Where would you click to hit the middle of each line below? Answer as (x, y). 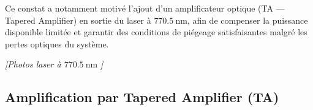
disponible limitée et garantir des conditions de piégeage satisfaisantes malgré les (156, 32)
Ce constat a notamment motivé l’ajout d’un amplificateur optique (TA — (145, 8)
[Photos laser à (33, 64)
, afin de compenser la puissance (247, 20)
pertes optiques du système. (57, 43)
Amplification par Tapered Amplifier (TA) (142, 97)
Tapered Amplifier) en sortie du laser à (78, 20)
